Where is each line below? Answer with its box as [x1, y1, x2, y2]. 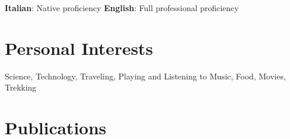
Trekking [5, 81, 37, 93]
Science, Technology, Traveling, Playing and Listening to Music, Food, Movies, [5, 69, 286, 82]
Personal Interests [5, 36, 153, 60]
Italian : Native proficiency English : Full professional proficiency [5, 2, 239, 13]
